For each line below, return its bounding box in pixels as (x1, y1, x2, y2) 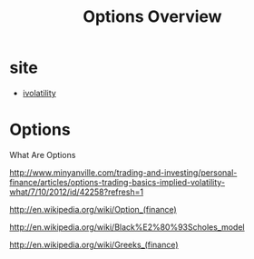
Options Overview (83, 6, 222, 27)
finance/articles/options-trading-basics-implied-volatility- (9, 176, 225, 187)
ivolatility (22, 87, 56, 98)
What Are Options (9, 149, 76, 160)
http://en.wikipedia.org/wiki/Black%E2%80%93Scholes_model (9, 221, 245, 233)
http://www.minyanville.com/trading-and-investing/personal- (9, 166, 238, 178)
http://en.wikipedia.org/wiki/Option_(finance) (9, 204, 177, 214)
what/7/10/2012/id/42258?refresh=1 (9, 186, 143, 197)
